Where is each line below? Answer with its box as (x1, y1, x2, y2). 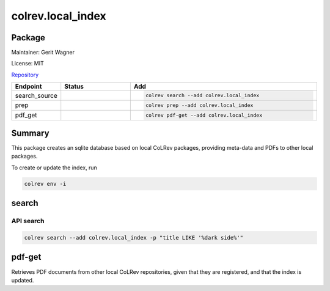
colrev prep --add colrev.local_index (145, 101, 254, 108)
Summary (11, 128, 50, 138)
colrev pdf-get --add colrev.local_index (145, 112, 263, 119)
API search (11, 217, 45, 226)
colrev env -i (24, 180, 67, 187)
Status (64, 83, 84, 91)
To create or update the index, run (11, 164, 97, 171)
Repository (11, 71, 39, 78)
